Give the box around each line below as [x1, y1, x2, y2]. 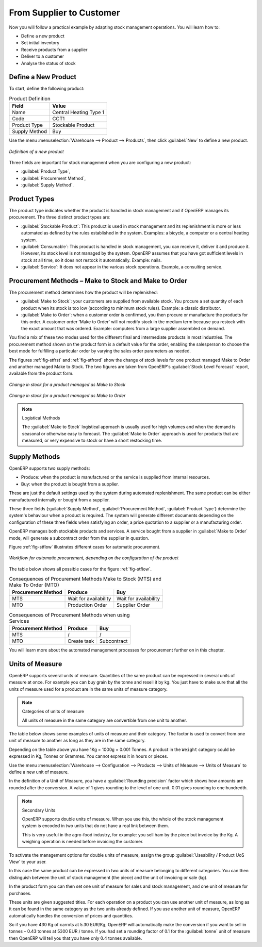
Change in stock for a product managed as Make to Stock [9, 382, 126, 387]
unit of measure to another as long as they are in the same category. [9, 738, 146, 744]
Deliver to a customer [21, 53, 64, 59]
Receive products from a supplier [21, 47, 88, 52]
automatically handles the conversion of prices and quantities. [9, 913, 133, 918]
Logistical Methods [22, 415, 60, 421]
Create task [67, 637, 94, 644]
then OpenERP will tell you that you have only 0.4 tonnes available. [9, 935, 142, 941]
